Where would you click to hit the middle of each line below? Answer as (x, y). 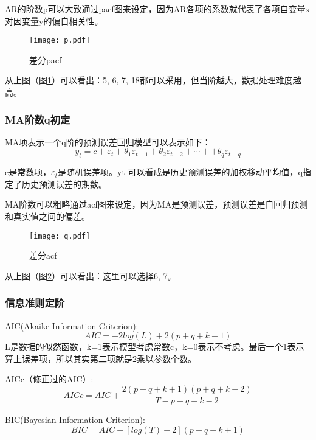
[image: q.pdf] (60, 236)
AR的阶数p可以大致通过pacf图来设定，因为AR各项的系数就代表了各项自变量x (158, 9)
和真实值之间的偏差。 (47, 216)
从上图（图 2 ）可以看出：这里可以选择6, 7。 (91, 275)
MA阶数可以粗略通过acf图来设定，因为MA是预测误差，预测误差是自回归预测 (156, 204)
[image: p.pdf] (60, 40)
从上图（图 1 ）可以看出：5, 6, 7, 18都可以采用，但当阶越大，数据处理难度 (149, 80)
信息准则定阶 (35, 303)
